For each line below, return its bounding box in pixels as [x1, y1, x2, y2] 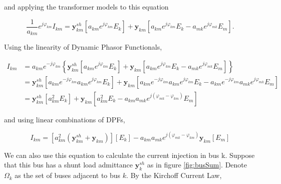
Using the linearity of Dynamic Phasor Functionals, [4, 42, 162, 52]
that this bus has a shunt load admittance [4, 159, 133, 170]
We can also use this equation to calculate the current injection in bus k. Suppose [4, 149, 255, 160]
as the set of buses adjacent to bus [15, 170, 121, 180]
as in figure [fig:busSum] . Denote [147, 159, 247, 170]
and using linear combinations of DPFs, [4, 114, 125, 124]
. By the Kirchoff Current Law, [126, 170, 222, 180]
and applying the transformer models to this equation [4, 2, 169, 12]
